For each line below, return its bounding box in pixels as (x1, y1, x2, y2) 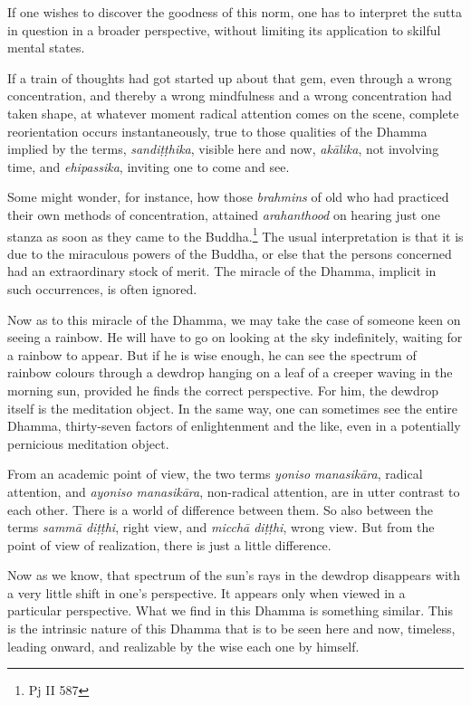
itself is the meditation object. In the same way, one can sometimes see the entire (7, 398, 458, 417)
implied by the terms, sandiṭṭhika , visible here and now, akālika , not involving (7, 139, 439, 158)
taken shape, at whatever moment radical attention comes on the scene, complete (7, 103, 459, 122)
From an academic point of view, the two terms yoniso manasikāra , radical (7, 464, 423, 483)
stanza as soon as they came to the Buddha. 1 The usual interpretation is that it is (7, 224, 464, 245)
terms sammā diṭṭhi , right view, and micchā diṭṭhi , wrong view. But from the (7, 518, 435, 537)
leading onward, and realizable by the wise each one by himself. (7, 636, 360, 655)
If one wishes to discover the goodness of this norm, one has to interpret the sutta (7, 3, 463, 21)
